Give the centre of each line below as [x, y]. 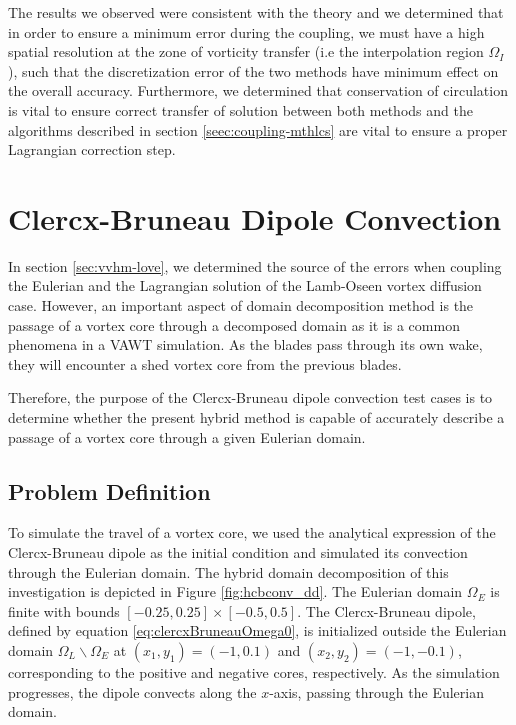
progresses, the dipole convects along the [132, 691]
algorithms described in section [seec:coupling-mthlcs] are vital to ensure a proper [258, 129]
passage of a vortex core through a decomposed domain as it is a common [234, 324]
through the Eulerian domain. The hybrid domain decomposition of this [228, 571]
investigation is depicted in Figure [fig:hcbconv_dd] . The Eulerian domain [235, 591]
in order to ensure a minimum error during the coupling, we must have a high [246, 31]
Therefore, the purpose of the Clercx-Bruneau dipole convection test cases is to [250, 397]
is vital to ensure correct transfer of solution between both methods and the [240, 109]
